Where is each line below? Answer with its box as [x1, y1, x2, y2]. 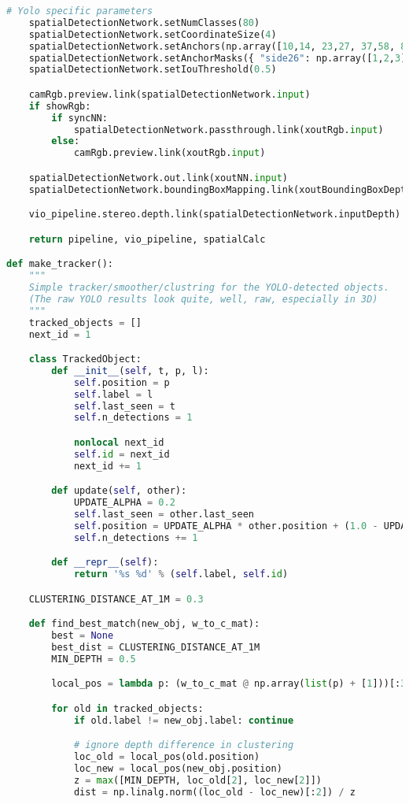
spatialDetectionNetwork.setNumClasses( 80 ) [28, 17, 260, 28]
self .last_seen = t [73, 400, 175, 412]
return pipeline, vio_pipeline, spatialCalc [28, 233, 266, 245]
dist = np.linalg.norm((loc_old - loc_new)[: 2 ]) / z [73, 786, 356, 798]
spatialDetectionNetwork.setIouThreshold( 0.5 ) [28, 64, 277, 76]
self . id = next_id [73, 448, 170, 460]
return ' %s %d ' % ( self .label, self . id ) [73, 569, 289, 580]
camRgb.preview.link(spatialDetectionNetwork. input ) [28, 88, 311, 100]
